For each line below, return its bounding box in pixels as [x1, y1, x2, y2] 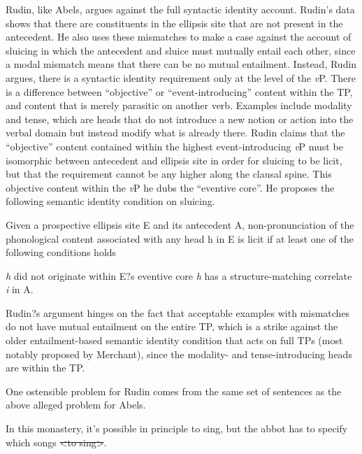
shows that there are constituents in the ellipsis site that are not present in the [6, 15, 343, 30]
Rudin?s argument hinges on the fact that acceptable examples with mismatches [6, 305, 350, 320]
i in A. [6, 282, 34, 297]
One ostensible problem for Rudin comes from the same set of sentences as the [6, 383, 342, 398]
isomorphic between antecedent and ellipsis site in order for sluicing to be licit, [6, 152, 342, 167]
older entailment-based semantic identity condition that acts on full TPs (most [6, 333, 343, 348]
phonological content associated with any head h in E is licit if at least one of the [6, 231, 354, 246]
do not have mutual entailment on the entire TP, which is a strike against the [6, 319, 338, 334]
